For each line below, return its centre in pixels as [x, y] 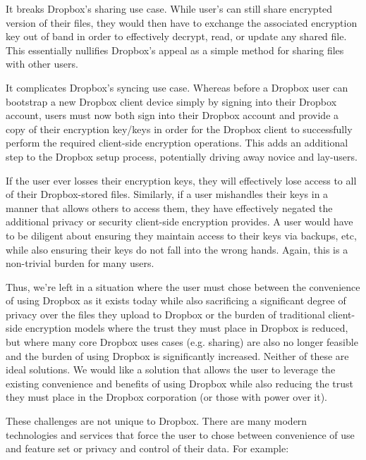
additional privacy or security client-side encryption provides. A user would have [179, 222]
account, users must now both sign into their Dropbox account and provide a [172, 115]
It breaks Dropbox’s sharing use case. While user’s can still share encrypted [169, 8]
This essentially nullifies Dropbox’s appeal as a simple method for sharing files [175, 50]
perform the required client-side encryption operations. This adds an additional [177, 143]
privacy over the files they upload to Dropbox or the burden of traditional [165, 314]
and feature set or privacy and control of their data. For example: [147, 448]
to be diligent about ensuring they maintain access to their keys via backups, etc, [181, 235]
